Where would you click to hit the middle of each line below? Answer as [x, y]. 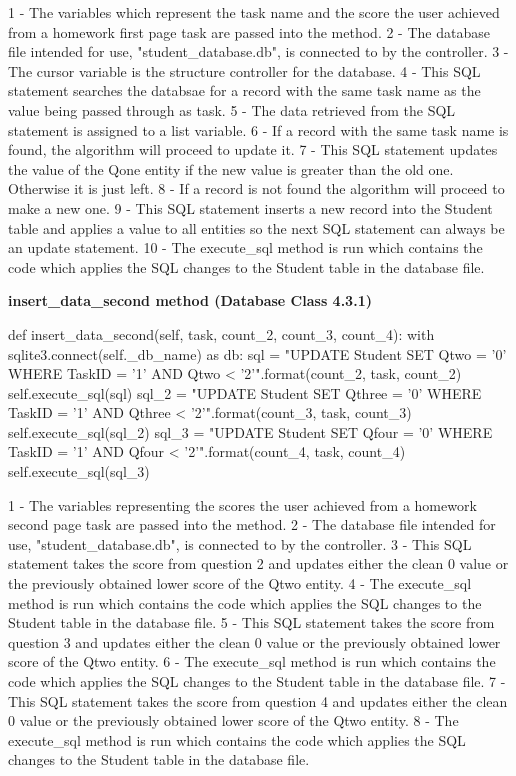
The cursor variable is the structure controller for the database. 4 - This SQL [244, 70]
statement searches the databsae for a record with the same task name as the [244, 90]
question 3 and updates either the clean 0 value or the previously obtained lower [254, 641]
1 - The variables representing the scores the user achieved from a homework [242, 504]
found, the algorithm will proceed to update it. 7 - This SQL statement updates [253, 149]
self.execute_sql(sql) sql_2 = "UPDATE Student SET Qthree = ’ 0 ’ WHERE [245, 392]
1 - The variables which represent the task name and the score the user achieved [254, 12]
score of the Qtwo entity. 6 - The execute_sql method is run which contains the [252, 661]
